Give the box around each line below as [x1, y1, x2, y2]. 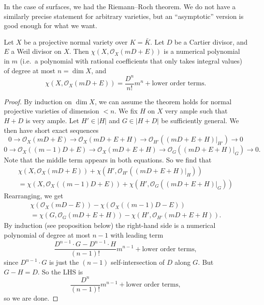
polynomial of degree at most [4, 230, 90, 240]
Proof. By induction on [4, 96, 72, 106]
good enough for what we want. [4, 20, 97, 31]
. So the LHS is [38, 266, 83, 276]
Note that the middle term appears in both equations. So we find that [4, 155, 212, 165]
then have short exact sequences [4, 125, 99, 135]
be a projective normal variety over [24, 36, 128, 47]
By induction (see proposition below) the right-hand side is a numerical [4, 220, 216, 230]
